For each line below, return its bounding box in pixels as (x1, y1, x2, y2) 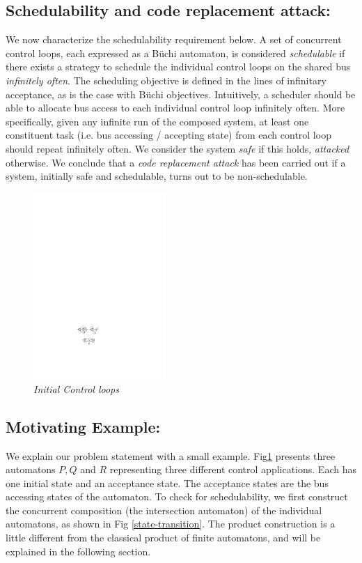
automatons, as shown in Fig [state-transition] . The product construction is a (6, 516, 336, 531)
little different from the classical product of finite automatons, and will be (6, 530, 321, 545)
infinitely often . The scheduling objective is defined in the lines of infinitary (6, 72, 326, 87)
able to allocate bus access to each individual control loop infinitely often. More (6, 100, 345, 115)
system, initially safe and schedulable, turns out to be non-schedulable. (6, 169, 308, 183)
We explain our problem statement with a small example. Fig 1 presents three (6, 448, 336, 463)
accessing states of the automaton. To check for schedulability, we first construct (6, 489, 348, 504)
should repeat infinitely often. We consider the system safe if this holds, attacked (6, 141, 349, 155)
